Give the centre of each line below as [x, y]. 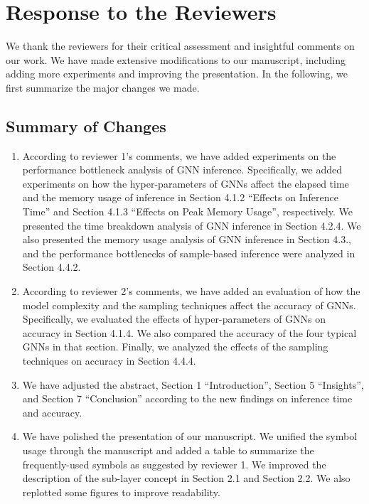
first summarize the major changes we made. [103, 87]
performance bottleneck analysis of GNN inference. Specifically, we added [182, 170]
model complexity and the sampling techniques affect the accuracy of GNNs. [189, 305]
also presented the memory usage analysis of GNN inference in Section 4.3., [187, 239]
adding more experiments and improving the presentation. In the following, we [177, 74]
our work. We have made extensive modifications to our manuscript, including [176, 59]
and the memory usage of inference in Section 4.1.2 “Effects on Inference [180, 197]
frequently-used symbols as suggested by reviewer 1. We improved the [174, 464]
